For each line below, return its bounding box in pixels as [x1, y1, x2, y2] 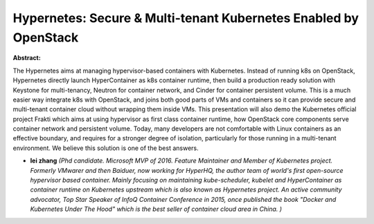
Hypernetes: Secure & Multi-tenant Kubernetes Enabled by [12, 10, 359, 26]
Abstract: [12, 54, 41, 62]
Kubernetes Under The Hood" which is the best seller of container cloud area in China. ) [30, 205, 283, 214]
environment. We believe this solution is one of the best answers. [12, 144, 199, 152]
